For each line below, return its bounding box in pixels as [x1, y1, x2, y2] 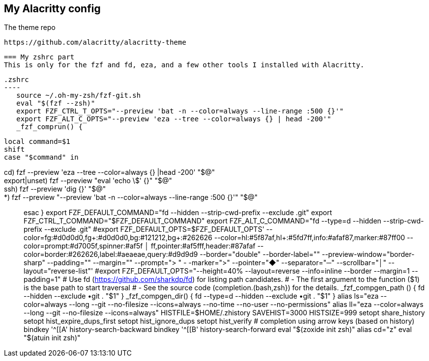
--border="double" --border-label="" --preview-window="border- [200, 250, 415, 259]
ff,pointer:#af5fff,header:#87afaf [151, 242, 256, 250]
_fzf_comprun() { [16, 123, 83, 131]
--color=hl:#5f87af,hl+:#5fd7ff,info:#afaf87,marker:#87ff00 [214, 233, 405, 242]
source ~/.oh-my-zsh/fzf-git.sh [16, 91, 141, 100]
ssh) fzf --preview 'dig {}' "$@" [4, 185, 106, 194]
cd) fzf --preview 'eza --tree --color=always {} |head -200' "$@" [4, 168, 215, 177]
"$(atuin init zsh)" [24, 333, 81, 342]
